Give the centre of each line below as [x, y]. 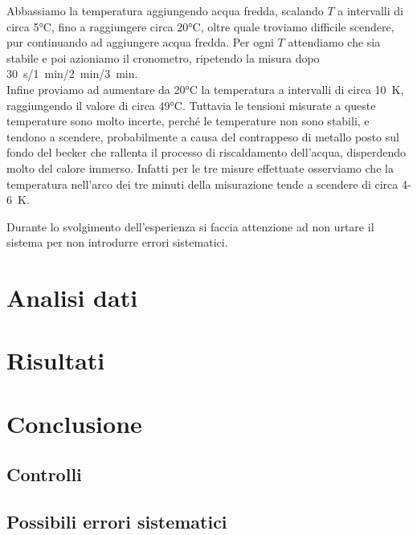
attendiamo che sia [334, 42]
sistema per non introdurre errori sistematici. [117, 242]
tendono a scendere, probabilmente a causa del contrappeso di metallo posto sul [203, 136]
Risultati [56, 360]
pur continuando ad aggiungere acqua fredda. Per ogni [140, 42]
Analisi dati [72, 298]
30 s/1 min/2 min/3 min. [72, 74]
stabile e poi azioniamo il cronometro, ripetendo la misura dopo [163, 57]
